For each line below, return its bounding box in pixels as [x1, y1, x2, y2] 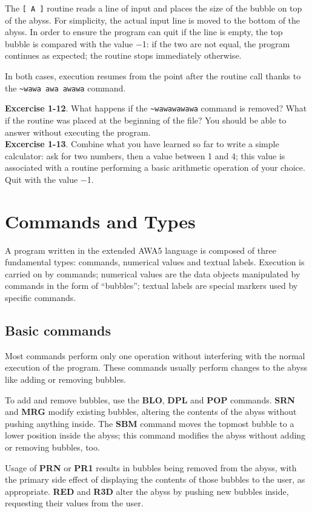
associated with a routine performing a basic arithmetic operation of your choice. [5, 161, 305, 174]
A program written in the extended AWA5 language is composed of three [5, 243, 276, 256]
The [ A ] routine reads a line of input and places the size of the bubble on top [5, 2, 302, 14]
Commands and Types [5, 208, 196, 233]
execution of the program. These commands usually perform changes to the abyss [5, 361, 308, 374]
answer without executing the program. [5, 125, 151, 138]
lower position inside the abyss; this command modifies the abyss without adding [5, 429, 306, 442]
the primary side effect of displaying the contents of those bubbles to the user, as [5, 473, 305, 486]
